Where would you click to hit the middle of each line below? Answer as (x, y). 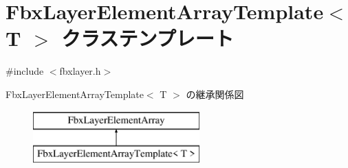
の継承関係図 (215, 94)
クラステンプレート (148, 38)
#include (25, 71)
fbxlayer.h (80, 71)
